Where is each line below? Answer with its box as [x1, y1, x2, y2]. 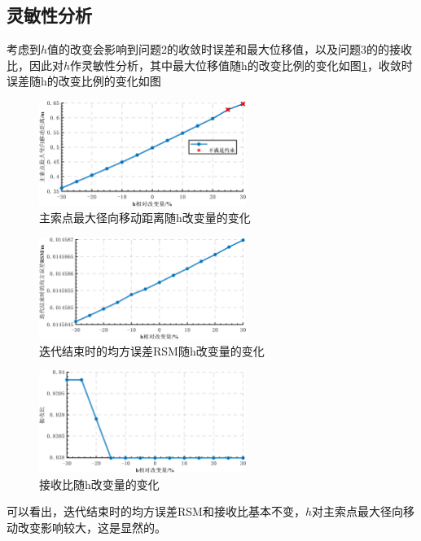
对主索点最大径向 [312, 503, 404, 520]
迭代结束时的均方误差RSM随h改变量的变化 [39, 342, 265, 359]
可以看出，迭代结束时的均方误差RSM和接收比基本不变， [7, 503, 305, 520]
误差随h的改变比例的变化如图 [7, 72, 161, 89]
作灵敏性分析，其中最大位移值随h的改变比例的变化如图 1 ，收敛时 [70, 56, 413, 73]
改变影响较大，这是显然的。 [17, 518, 166, 535]
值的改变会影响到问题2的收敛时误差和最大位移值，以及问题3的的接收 [47, 41, 413, 58]
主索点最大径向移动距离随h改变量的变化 [39, 209, 251, 226]
